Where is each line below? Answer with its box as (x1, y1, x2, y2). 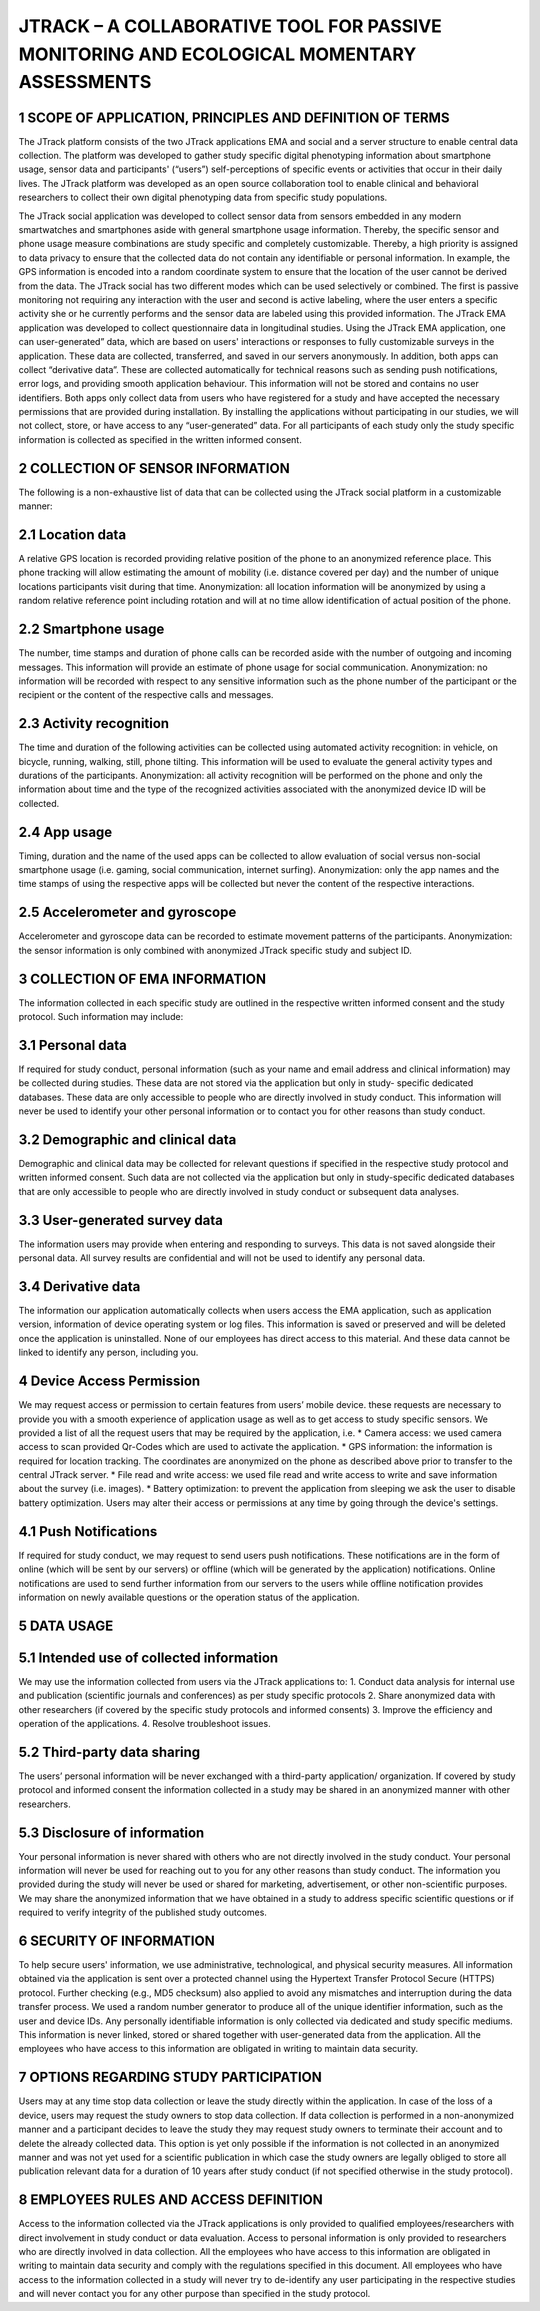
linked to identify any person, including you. (18, 1346, 199, 1359)
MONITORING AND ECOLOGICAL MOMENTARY (18, 43, 417, 65)
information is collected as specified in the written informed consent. (18, 433, 302, 445)
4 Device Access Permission (18, 1373, 201, 1390)
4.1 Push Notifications (18, 1523, 158, 1540)
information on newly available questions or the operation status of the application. (18, 1591, 360, 1603)
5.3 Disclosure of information (18, 1824, 205, 1841)
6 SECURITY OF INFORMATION (18, 1932, 215, 1949)
